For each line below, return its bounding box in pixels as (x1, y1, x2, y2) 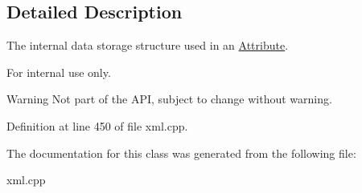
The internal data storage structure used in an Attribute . (6, 37, 289, 54)
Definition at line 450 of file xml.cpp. (6, 117, 188, 134)
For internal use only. (6, 63, 111, 80)
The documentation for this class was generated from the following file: (6, 144, 356, 161)
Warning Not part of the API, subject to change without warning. (6, 90, 332, 107)
